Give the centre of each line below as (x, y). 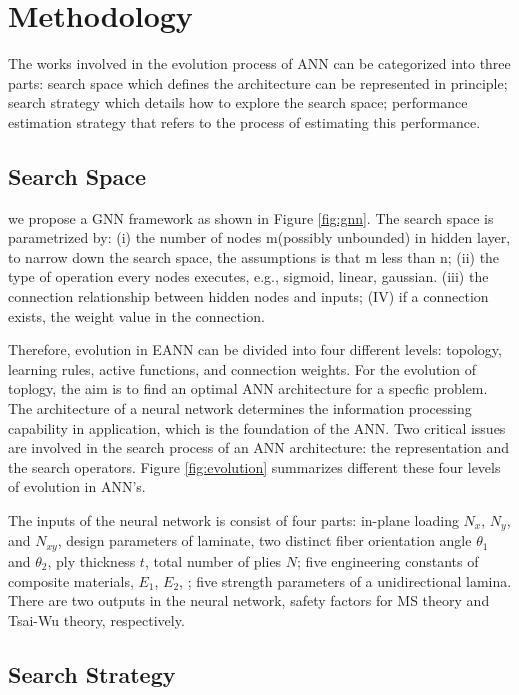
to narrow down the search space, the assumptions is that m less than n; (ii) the (254, 256)
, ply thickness (91, 560)
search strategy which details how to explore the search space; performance (238, 102)
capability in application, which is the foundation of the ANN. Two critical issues (257, 427)
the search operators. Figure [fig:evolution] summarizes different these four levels (254, 466)
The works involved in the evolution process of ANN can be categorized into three (259, 63)
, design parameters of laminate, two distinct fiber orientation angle (264, 540)
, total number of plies (213, 560)
